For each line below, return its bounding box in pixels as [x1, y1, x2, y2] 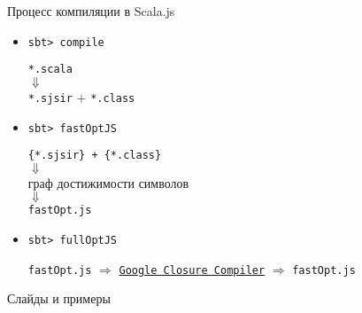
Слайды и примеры [7, 289, 111, 308]
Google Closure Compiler [119, 263, 266, 277]
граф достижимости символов [27, 173, 189, 192]
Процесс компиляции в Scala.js [7, 2, 175, 20]
